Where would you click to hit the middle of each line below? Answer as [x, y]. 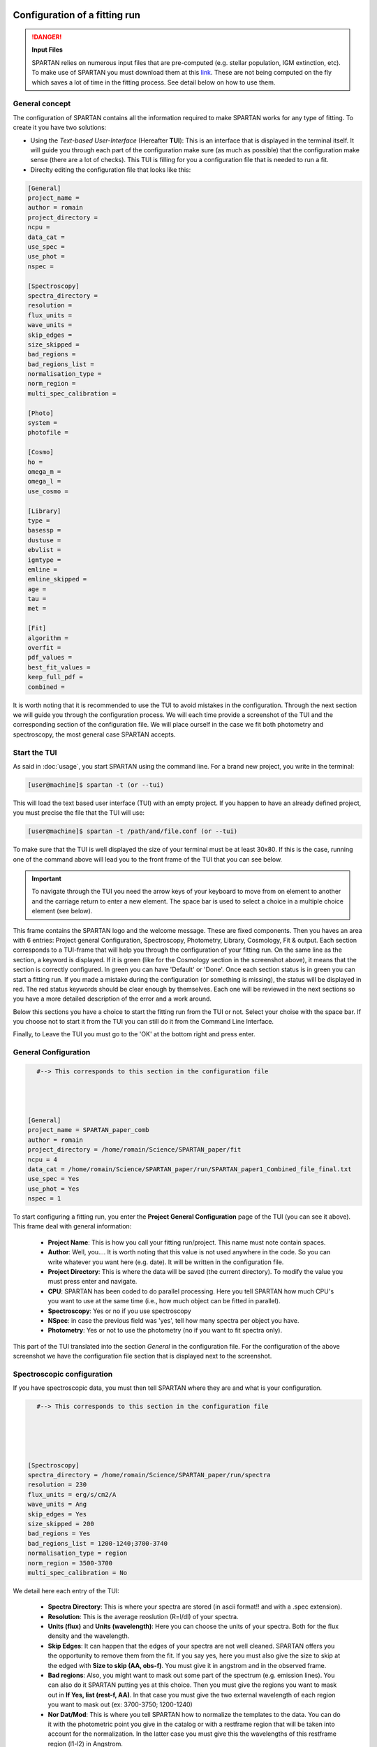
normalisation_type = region [77, 1553]
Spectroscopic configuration [63, 1374]
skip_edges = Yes [57, 1514]
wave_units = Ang [57, 1505]
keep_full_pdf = [56, 677]
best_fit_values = [59, 667]
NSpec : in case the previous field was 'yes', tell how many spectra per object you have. [173, 1320]
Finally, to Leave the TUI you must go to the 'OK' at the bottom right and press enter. [134, 1034]
